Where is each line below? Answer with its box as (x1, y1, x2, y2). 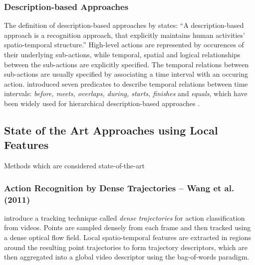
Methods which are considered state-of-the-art (4, 160, 145, 171)
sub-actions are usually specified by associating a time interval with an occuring (4, 69, 249, 79)
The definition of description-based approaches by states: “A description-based (4, 20, 244, 30)
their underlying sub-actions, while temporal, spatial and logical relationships (4, 49, 241, 59)
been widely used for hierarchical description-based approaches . (4, 98, 200, 108)
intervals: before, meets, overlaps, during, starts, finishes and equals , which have (4, 88, 248, 99)
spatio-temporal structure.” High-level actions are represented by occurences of (4, 39, 244, 50)
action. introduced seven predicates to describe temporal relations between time (4, 78, 248, 89)
